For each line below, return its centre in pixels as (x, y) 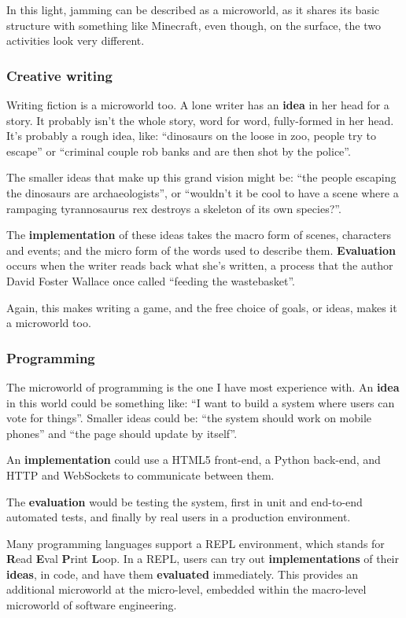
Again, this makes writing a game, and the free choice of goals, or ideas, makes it (202, 307)
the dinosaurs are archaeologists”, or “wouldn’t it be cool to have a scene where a (203, 192)
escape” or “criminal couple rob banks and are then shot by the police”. (179, 151)
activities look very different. (76, 40)
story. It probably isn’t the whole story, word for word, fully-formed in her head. (200, 120)
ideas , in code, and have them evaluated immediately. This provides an (183, 574)
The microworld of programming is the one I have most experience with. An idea (203, 386)
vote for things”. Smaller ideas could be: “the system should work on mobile (189, 418)
